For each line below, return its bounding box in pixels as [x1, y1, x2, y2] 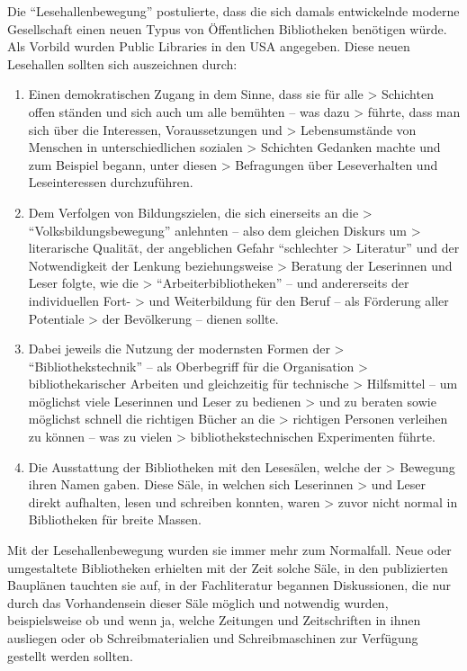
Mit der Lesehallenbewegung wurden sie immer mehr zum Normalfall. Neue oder [7, 541, 452, 559]
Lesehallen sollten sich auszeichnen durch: [7, 54, 238, 73]
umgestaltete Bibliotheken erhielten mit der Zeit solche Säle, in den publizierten [7, 558, 448, 577]
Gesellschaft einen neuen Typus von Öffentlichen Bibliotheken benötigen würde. [7, 19, 447, 38]
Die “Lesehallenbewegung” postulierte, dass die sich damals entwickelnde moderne [7, 2, 460, 20]
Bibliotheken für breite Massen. [28, 510, 202, 529]
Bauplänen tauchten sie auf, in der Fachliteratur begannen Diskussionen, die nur [7, 576, 452, 595]
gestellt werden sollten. [7, 646, 133, 665]
